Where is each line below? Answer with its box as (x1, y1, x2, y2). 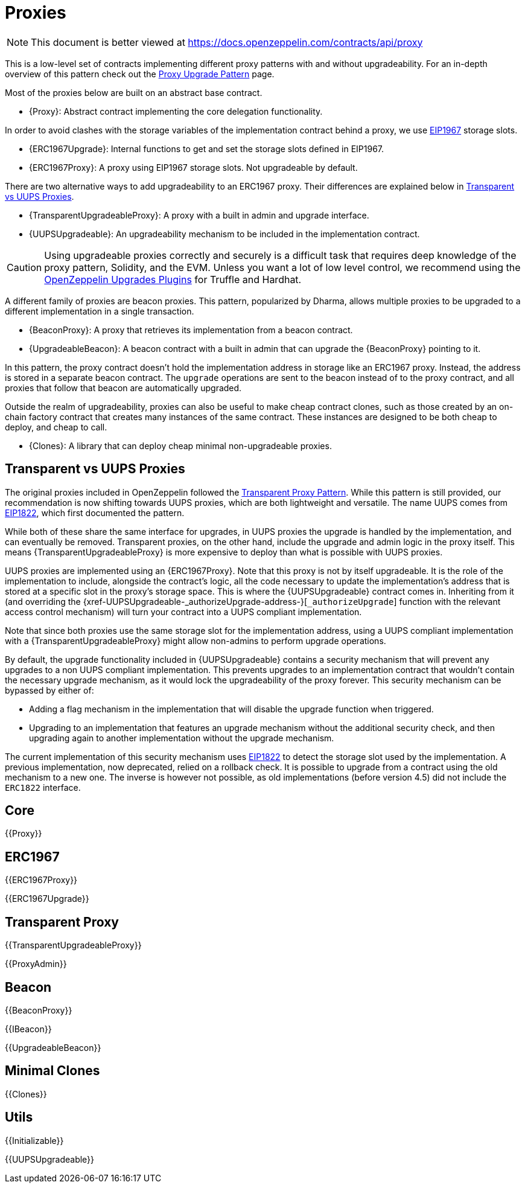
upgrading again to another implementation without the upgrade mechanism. (29, 732, 334, 743)
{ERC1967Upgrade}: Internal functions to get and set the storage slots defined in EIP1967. (29, 143, 384, 154)
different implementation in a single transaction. (5, 305, 194, 316)
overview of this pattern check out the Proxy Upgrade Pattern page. (5, 68, 275, 79)
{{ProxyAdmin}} (5, 959, 67, 969)
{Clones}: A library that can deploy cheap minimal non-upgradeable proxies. (29, 440, 332, 451)
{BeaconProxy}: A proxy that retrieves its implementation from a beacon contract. (29, 324, 353, 335)
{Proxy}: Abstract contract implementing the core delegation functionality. (29, 106, 323, 117)
